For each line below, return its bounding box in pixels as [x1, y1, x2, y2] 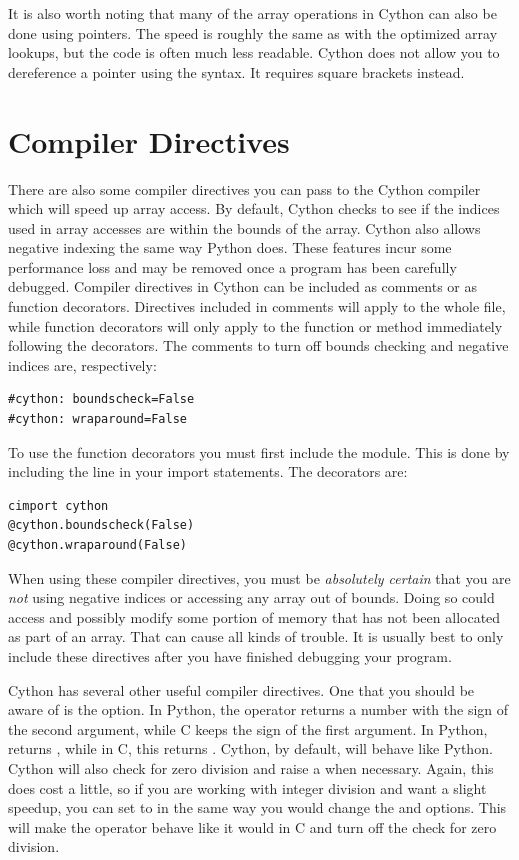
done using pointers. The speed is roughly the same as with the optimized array [8, 22, 498, 43]
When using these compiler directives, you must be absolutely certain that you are [8, 567, 511, 588]
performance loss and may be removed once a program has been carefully [8, 256, 457, 277]
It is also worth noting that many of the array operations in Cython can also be [8, 3, 497, 23]
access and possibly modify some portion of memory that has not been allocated [8, 606, 501, 627]
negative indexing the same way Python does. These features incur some [8, 237, 452, 258]
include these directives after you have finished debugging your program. [8, 645, 452, 666]
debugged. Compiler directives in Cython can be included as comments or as [8, 276, 478, 297]
